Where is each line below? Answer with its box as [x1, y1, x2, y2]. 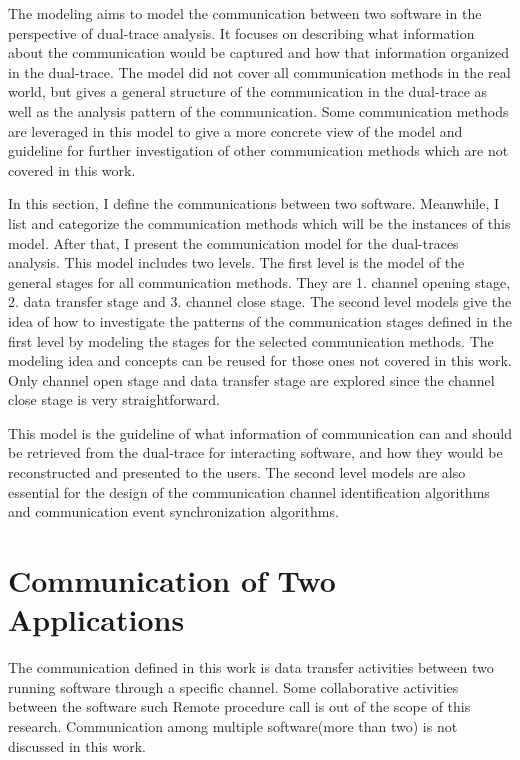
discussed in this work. [8, 735, 147, 756]
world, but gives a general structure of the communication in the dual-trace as [8, 81, 488, 102]
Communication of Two [8, 560, 336, 601]
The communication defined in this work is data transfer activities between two [8, 657, 494, 678]
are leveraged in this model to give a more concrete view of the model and [8, 120, 463, 141]
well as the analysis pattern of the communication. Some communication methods [8, 100, 509, 121]
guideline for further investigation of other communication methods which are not [8, 140, 509, 161]
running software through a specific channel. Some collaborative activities [8, 676, 459, 697]
